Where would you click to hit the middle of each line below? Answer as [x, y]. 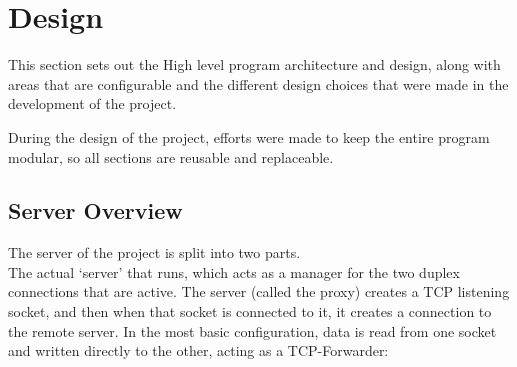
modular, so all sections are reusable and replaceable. [171, 156]
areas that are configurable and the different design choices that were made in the [258, 83]
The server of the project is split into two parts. [154, 252]
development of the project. [92, 103]
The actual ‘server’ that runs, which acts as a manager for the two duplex [234, 271]
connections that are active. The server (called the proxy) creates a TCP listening [259, 291]
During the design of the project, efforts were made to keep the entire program [249, 136]
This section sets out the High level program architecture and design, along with [254, 64]
